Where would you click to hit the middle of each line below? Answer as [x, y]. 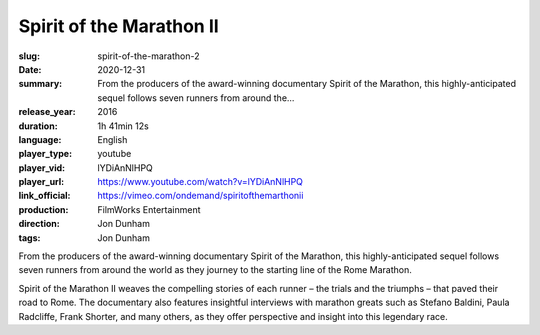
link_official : [44, 196]
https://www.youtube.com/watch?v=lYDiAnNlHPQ [200, 182]
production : [43, 209]
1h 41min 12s [123, 126]
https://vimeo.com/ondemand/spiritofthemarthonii [200, 196]
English [112, 139]
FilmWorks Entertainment [149, 209]
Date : [30, 69]
